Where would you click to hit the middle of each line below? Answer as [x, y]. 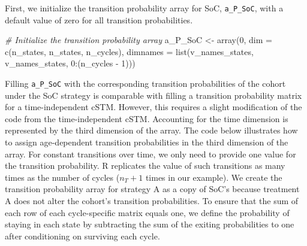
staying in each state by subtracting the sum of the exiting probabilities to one [150, 224]
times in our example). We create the [214, 177]
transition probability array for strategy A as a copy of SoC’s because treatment [152, 189]
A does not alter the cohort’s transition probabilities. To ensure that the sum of [152, 201]
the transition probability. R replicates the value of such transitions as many [145, 165]
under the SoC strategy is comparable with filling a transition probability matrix [153, 95]
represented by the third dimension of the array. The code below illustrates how [151, 130]
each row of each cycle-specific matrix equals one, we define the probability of [147, 212]
